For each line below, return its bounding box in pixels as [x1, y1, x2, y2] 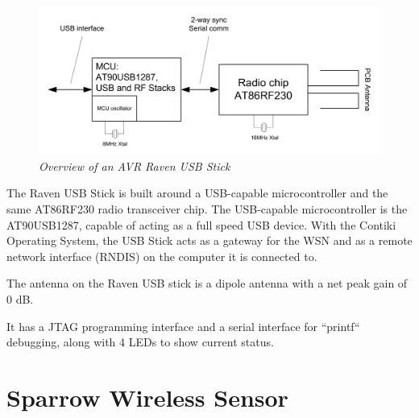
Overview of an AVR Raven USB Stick [39, 157, 230, 174]
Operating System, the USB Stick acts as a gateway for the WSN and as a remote [6, 232, 413, 249]
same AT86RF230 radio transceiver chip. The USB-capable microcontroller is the [6, 201, 408, 217]
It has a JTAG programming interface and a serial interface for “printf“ [6, 317, 360, 334]
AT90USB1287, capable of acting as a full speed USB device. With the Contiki [6, 216, 396, 233]
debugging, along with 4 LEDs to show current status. [6, 333, 274, 350]
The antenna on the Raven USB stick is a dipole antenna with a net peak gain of [6, 275, 408, 292]
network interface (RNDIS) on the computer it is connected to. [6, 247, 317, 264]
